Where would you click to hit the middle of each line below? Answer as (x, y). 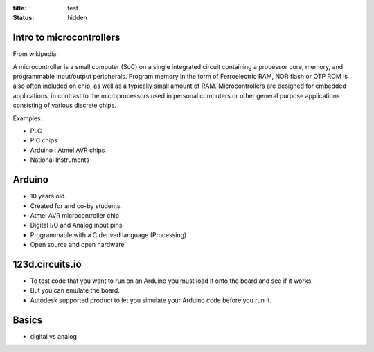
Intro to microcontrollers (66, 38)
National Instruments (60, 160)
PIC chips (44, 140)
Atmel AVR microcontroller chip (75, 215)
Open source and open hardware (77, 245)
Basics (28, 320)
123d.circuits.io (47, 264)
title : (20, 8)
